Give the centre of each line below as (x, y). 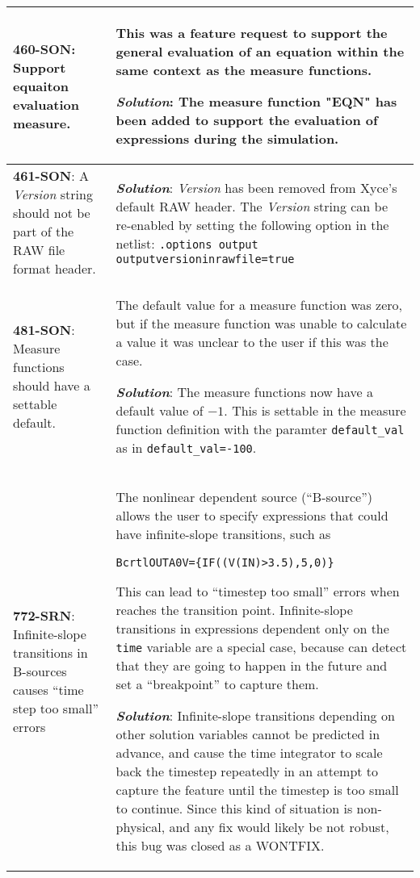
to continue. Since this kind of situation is (234, 808)
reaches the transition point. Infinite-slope (234, 610)
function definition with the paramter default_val (260, 429)
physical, (141, 827)
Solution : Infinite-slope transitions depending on (255, 715)
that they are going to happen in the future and (252, 665)
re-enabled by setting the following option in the (252, 225)
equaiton (41, 86)
